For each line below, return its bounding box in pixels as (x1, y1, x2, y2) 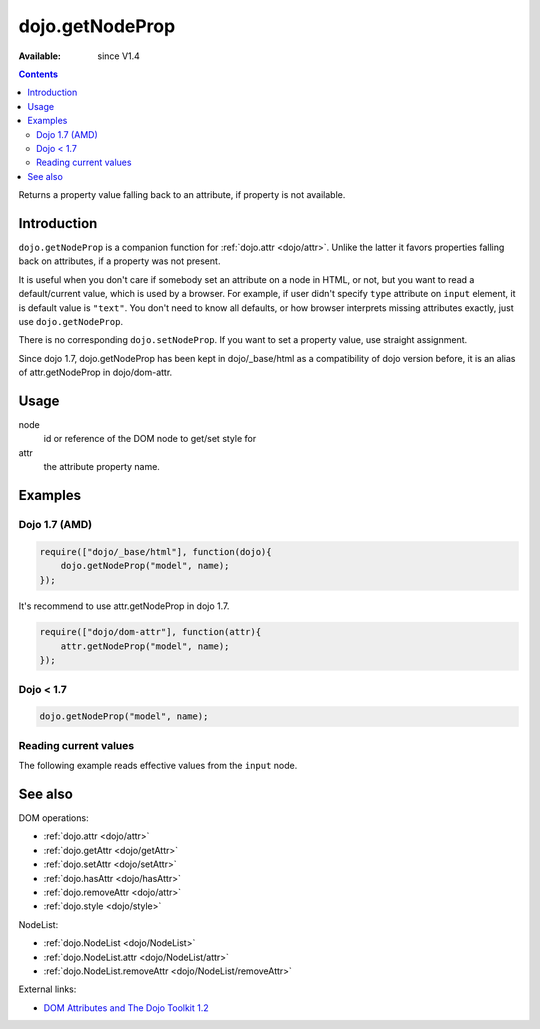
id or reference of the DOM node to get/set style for (43, 433, 257, 445)
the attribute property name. (43, 461, 160, 473)
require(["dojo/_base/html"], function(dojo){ (39, 546, 272, 557)
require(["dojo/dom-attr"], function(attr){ (39, 626, 262, 638)
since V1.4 (97, 50, 140, 62)
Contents (18, 68, 59, 80)
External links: (18, 983, 77, 995)
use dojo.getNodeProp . (18, 315, 124, 327)
